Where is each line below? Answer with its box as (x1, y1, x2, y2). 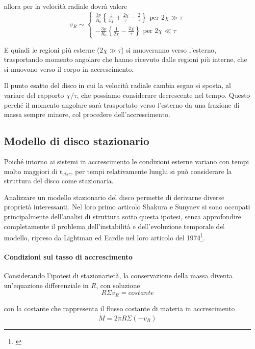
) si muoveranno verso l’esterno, (121, 44, 216, 55)
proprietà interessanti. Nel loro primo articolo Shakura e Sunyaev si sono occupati (4, 202, 250, 212)
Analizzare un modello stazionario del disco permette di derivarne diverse (4, 192, 225, 202)
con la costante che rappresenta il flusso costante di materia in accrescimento (4, 303, 235, 313)
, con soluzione (96, 280, 140, 290)
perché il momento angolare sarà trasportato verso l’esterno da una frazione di (4, 99, 240, 110)
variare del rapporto (4, 90, 64, 100)
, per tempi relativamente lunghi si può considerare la (71, 166, 232, 176)
